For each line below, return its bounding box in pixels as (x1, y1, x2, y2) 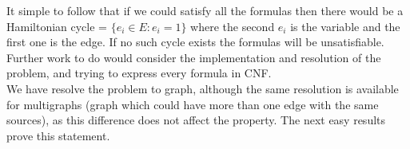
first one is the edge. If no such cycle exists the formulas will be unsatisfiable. (6, 33, 384, 50)
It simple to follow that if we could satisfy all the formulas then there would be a (6, 2, 404, 18)
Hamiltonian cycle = (6, 18, 107, 34)
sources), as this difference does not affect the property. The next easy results (6, 112, 386, 128)
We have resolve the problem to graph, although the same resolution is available (6, 80, 399, 96)
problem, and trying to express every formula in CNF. (6, 65, 272, 81)
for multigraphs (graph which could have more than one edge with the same (6, 96, 379, 112)
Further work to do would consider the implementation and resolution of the (6, 49, 381, 65)
